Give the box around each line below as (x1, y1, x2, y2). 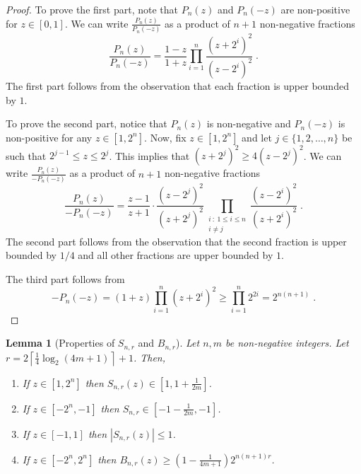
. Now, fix (144, 129, 187, 144)
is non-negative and (206, 116, 291, 131)
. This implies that (109, 148, 190, 163)
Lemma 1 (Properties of (6, 335, 115, 350)
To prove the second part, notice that (6, 116, 167, 131)
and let (242, 129, 272, 144)
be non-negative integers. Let (225, 335, 349, 350)
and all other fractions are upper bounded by (78, 248, 273, 262)
